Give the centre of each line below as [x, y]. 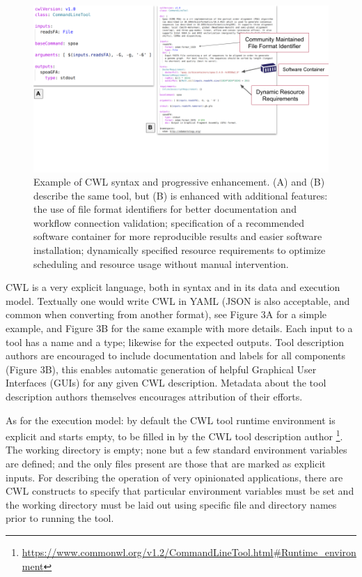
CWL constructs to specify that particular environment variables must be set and [180, 491]
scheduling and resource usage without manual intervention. [161, 263]
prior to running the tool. [60, 518]
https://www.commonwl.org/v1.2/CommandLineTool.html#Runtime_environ [189, 552]
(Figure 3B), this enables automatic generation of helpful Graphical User [161, 369]
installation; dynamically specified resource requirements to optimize [180, 250]
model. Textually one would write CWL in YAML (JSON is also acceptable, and [178, 300]
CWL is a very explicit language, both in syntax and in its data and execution [173, 287]
